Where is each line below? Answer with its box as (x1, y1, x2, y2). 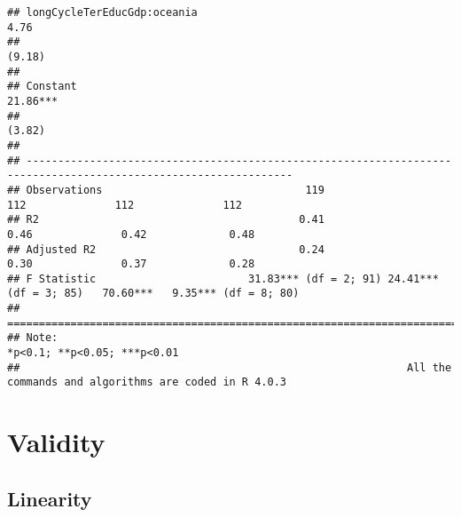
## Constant (7, 80, 77, 93)
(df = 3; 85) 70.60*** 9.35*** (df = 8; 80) (7, 287, 300, 300)
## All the (7, 361, 452, 374)
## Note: (7, 331, 59, 345)
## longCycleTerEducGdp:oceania (7, 6, 198, 19)
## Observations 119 (7, 183, 324, 196)
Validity (7, 424, 105, 460)
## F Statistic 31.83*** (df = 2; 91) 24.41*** (7, 272, 439, 285)
